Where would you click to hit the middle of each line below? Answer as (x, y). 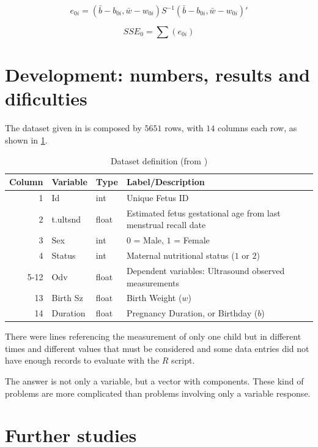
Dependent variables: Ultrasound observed (205, 270)
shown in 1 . (26, 139)
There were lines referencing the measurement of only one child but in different (153, 336)
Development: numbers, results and (157, 74)
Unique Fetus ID (157, 197)
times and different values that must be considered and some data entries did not (157, 348)
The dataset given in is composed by (73, 128)
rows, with (184, 128)
